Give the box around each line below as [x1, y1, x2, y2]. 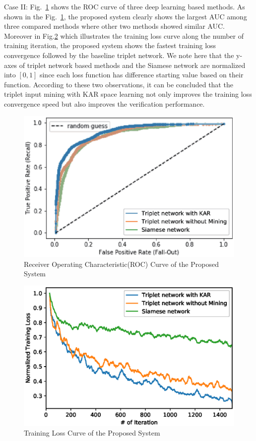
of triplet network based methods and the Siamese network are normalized [19, 60, 246, 70]
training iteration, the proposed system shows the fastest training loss [4, 40, 216, 51]
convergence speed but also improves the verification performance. [4, 98, 205, 109]
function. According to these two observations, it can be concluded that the [4, 79, 233, 89]
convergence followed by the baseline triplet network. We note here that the [4, 50, 234, 60]
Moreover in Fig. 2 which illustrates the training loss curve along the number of [4, 30, 244, 41]
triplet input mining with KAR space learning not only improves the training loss [4, 89, 252, 99]
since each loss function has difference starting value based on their [39, 69, 244, 80]
